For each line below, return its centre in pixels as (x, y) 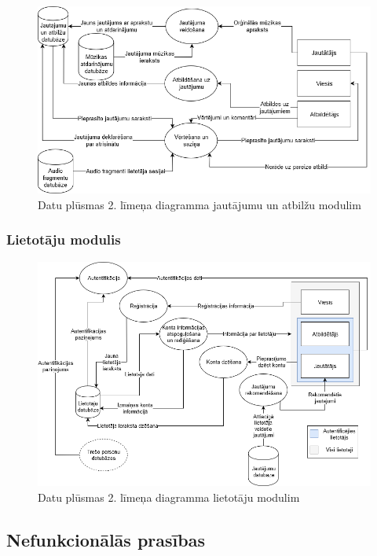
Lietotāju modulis (64, 239)
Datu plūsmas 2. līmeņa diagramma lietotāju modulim (169, 497)
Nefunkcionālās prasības (106, 539)
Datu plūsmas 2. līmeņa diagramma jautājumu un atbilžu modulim (199, 204)
